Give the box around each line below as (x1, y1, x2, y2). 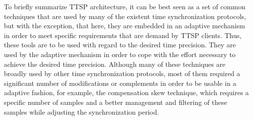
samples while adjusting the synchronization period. (4, 106, 159, 117)
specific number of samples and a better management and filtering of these (4, 97, 227, 107)
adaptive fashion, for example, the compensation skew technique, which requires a (4, 87, 249, 98)
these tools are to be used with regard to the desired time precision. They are (4, 40, 236, 50)
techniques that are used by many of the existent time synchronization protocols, (4, 11, 246, 21)
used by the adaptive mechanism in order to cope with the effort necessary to (4, 49, 236, 59)
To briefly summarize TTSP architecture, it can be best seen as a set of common (4, 1, 246, 11)
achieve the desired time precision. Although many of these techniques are (4, 59, 226, 69)
